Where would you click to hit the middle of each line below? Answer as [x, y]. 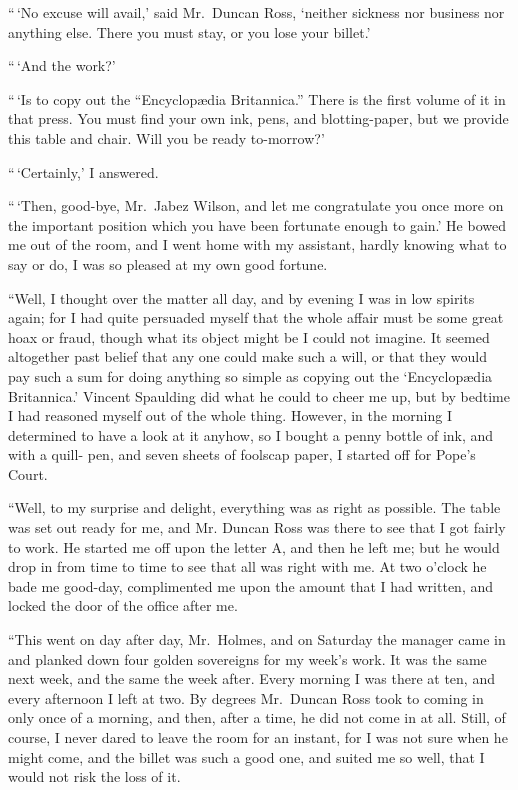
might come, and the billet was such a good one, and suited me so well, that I [246, 756]
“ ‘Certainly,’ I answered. [83, 171]
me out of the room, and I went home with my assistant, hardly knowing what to [257, 244]
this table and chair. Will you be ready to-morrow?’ [166, 137]
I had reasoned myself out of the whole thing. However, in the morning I [230, 415]
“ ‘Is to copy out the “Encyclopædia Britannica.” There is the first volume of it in [257, 98]
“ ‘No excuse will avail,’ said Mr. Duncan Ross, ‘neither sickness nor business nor [256, 12]
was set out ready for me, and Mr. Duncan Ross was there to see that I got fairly [257, 527]
